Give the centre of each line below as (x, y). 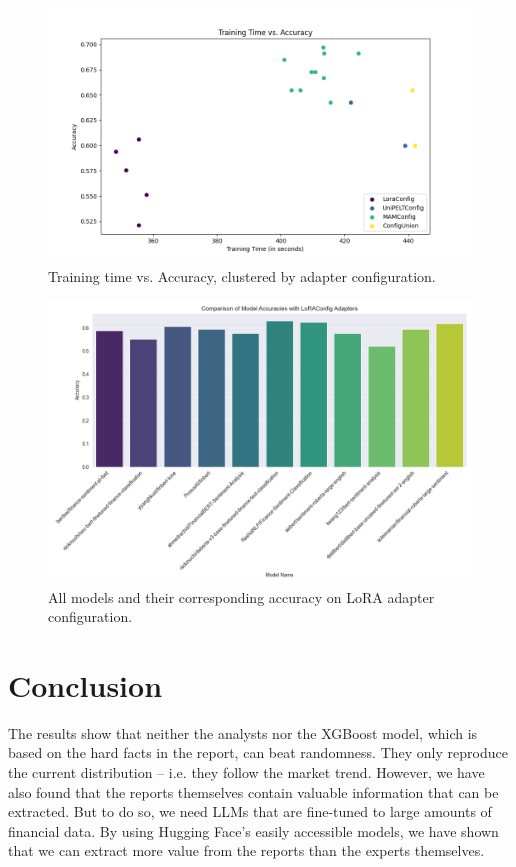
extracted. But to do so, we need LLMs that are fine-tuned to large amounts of (250, 811)
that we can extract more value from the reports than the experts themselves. (246, 850)
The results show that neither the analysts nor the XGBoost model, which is (243, 732)
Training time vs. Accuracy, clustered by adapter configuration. (242, 275)
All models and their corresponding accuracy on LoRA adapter (241, 596)
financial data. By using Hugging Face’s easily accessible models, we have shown (253, 830)
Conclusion (85, 684)
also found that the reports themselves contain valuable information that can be (253, 791)
